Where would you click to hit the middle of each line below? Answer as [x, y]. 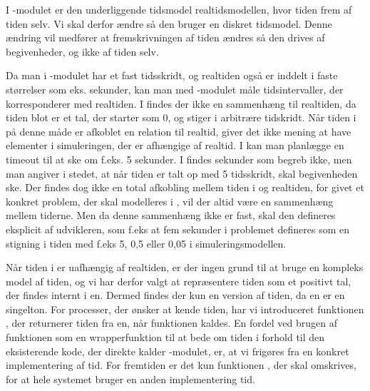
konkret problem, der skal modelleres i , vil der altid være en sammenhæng [170, 201]
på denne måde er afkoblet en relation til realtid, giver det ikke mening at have [179, 131]
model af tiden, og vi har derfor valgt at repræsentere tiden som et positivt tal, [179, 281]
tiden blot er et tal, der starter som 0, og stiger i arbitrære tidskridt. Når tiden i [181, 117]
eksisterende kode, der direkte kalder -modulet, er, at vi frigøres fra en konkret [178, 351]
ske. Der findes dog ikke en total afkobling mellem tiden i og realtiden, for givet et [185, 187]
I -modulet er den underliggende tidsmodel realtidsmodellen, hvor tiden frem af [179, 9]
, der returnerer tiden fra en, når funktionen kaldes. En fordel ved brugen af [172, 323]
